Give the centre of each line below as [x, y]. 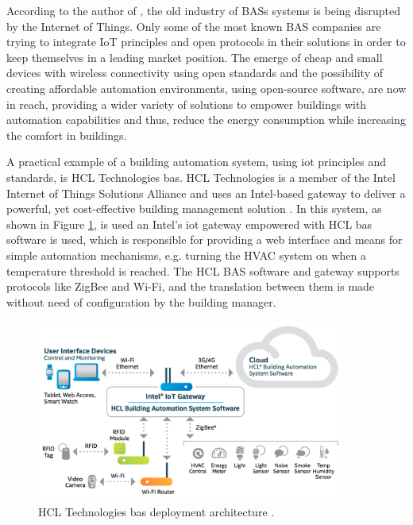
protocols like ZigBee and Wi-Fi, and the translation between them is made [191, 286]
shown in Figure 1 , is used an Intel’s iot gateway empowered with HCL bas [189, 224]
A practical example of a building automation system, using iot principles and [196, 162]
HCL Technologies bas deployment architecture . [156, 512]
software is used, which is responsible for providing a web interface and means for [205, 239]
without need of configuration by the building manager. [141, 301]
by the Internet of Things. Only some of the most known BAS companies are [194, 26]
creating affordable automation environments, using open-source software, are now [206, 88]
